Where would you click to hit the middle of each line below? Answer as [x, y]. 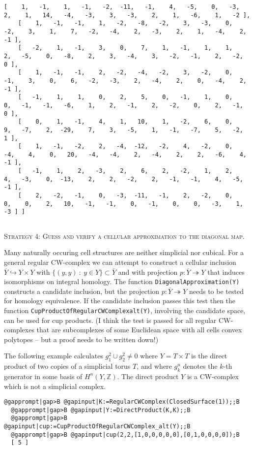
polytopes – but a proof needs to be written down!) [81, 339]
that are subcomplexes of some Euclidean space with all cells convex [139, 330]
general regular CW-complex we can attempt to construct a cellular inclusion [120, 262]
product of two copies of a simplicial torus [67, 366]
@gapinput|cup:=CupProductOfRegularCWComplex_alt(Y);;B [97, 427]
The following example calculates [54, 356]
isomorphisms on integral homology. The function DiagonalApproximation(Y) [122, 281]
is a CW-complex [213, 376]
